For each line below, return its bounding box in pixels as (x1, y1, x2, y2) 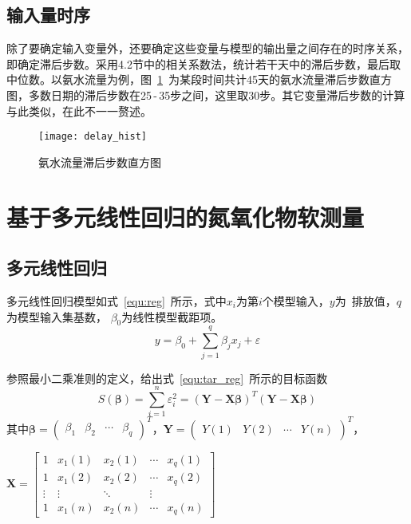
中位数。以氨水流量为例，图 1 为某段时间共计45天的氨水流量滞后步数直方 (6, 71, 392, 88)
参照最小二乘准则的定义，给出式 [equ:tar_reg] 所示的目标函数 (6, 369, 328, 386)
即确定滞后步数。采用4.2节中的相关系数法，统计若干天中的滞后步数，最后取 (6, 55, 401, 72)
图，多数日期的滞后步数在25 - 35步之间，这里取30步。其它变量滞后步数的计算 (6, 86, 405, 103)
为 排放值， (334, 293, 397, 309)
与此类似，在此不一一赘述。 (6, 102, 152, 119)
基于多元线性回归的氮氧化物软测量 (6, 200, 365, 233)
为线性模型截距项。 (121, 308, 223, 325)
